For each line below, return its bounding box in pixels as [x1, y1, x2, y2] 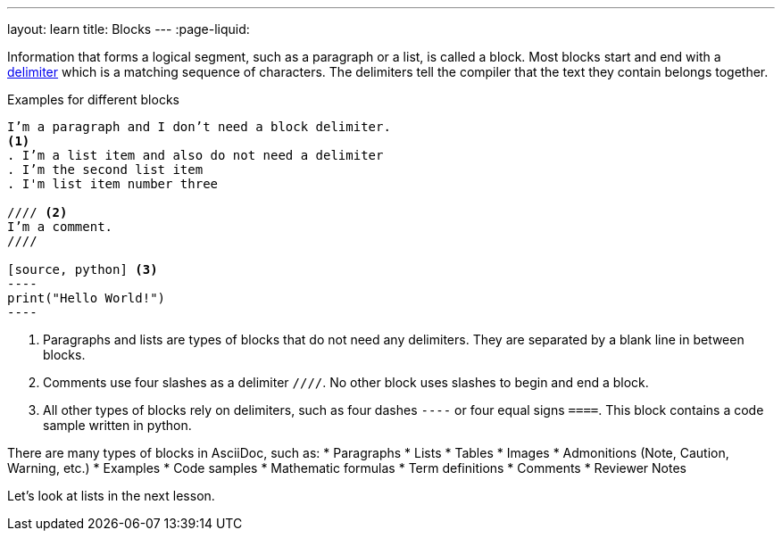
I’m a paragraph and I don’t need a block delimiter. [7, 120, 391, 134]
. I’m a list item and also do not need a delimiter [7, 148, 384, 162]
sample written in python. [43, 418, 192, 433]
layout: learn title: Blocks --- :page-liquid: [7, 21, 250, 37]
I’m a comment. [7, 219, 113, 234]
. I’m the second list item [7, 162, 204, 177]
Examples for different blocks [7, 92, 179, 107]
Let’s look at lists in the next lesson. [7, 488, 215, 503]
